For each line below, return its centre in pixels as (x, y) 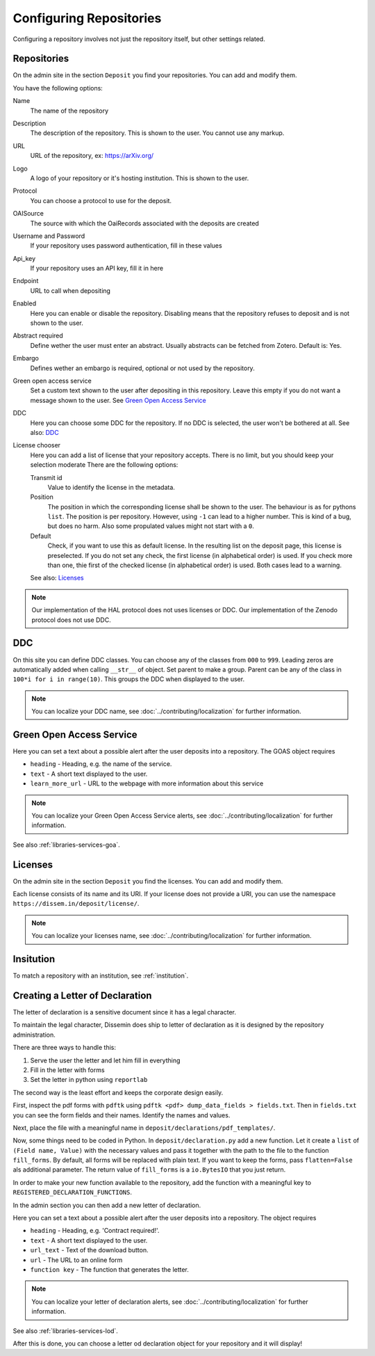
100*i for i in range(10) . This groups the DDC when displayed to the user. (129, 679)
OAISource (28, 214)
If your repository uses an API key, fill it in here (97, 269)
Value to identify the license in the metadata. (111, 487)
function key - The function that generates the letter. (109, 1269)
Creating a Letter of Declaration (82, 995)
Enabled (25, 303)
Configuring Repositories (87, 18)
